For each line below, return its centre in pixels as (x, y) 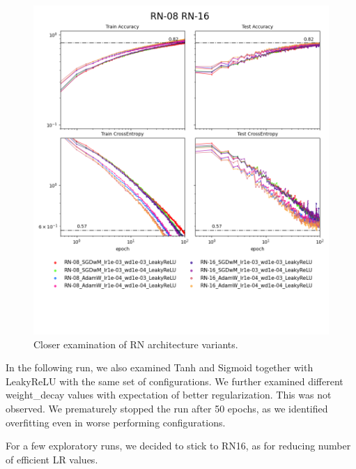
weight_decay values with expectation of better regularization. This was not (169, 395)
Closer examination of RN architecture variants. (136, 344)
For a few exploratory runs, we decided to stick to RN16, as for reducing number (178, 446)
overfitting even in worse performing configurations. (116, 422)
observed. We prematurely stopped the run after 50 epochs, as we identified (167, 409)
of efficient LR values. (52, 459)
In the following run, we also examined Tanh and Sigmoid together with (160, 367)
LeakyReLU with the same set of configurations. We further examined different (175, 381)
